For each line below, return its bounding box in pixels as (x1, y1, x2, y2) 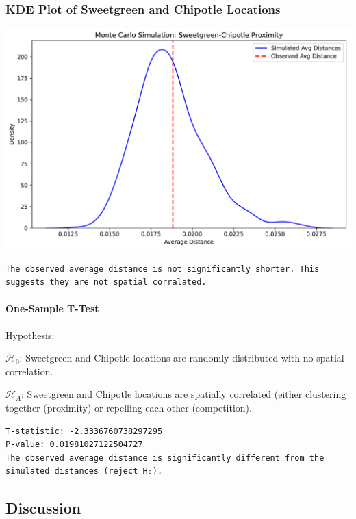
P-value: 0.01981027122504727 (5, 440, 143, 450)
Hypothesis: (5, 327, 55, 342)
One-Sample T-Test (5, 301, 99, 316)
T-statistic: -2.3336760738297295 (5, 426, 163, 436)
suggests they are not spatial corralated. (5, 277, 207, 288)
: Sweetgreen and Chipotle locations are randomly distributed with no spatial (19, 351, 344, 365)
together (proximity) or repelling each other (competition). (5, 401, 252, 415)
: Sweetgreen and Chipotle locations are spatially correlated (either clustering (21, 387, 346, 401)
